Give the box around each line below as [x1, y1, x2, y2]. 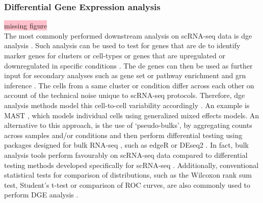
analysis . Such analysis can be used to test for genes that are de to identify [4, 40, 241, 51]
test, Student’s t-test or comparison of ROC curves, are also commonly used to [4, 179, 251, 190]
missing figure [4, 20, 47, 31]
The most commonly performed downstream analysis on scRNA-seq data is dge [4, 30, 252, 41]
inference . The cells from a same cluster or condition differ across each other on [4, 80, 254, 90]
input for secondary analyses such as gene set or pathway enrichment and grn [4, 70, 246, 81]
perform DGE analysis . [4, 189, 78, 200]
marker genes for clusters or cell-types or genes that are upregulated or [4, 50, 225, 60]
